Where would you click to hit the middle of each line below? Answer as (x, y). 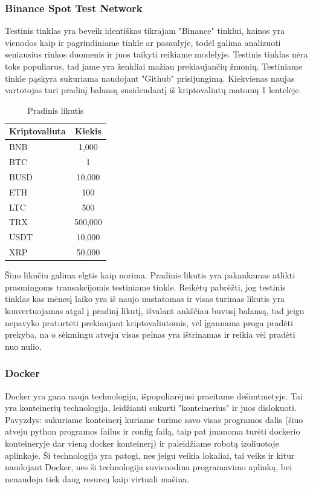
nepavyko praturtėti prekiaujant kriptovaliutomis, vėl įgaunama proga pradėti (149, 322)
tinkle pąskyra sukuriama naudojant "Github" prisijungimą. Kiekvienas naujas (150, 78)
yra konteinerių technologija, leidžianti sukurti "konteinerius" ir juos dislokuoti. (151, 408)
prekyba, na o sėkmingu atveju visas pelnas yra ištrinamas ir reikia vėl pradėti (150, 334)
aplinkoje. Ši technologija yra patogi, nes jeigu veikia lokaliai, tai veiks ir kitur (150, 455)
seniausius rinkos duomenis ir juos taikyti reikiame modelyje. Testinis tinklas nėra (156, 54)
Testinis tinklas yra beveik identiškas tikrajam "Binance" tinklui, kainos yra (145, 31)
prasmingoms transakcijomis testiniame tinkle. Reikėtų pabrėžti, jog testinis (145, 287)
